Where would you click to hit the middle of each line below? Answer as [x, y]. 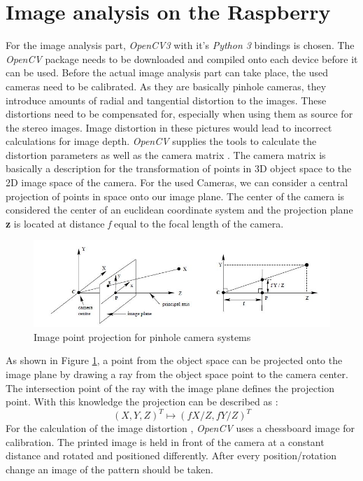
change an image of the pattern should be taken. [109, 469]
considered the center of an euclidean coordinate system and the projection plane [179, 210]
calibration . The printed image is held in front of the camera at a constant [165, 441]
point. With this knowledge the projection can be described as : [142, 402]
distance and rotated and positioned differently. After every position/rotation [171, 455]
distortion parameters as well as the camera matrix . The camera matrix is [166, 154]
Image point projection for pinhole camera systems [142, 336]
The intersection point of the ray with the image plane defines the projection [170, 388]
